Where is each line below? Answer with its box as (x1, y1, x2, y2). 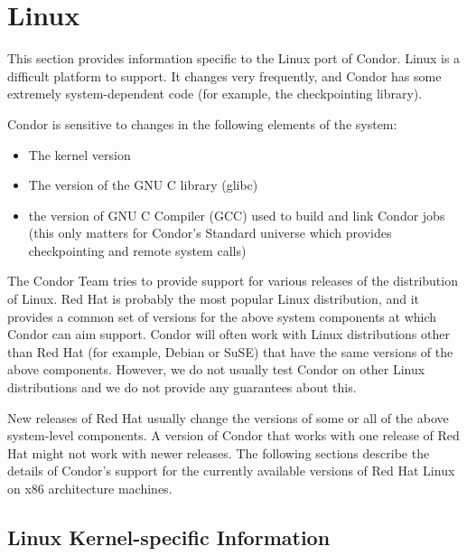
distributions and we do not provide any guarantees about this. (7, 378, 357, 397)
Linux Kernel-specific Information (7, 523, 331, 551)
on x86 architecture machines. (7, 479, 173, 497)
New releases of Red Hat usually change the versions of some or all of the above (7, 408, 449, 427)
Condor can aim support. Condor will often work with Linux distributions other (7, 325, 450, 344)
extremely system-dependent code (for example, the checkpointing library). (7, 84, 423, 103)
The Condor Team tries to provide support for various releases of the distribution (7, 271, 458, 290)
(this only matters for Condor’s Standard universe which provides (28, 223, 392, 242)
